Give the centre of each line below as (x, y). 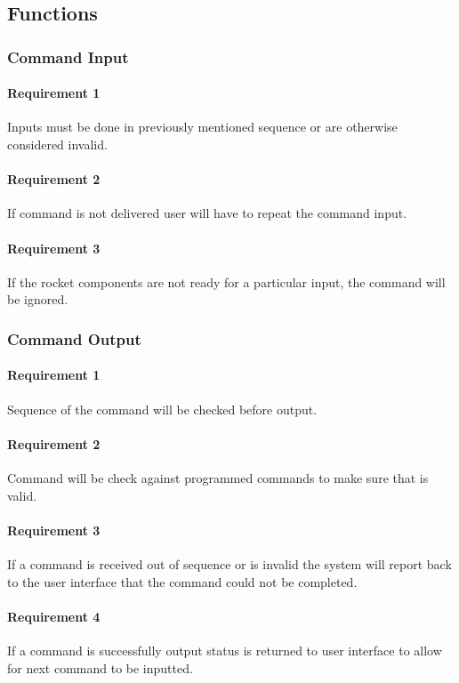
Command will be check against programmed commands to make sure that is (218, 478)
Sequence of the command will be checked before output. (162, 409)
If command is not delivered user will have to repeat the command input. (207, 213)
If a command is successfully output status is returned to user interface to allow (225, 650)
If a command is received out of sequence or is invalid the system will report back (229, 564)
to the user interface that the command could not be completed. (182, 581)
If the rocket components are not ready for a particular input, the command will (226, 281)
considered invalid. (57, 145)
